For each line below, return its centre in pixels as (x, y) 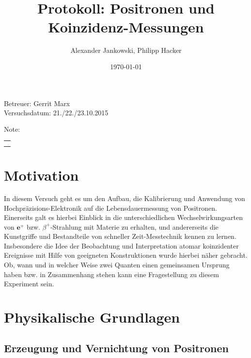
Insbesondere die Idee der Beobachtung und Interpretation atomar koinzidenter (121, 245)
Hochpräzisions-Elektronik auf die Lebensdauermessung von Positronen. (110, 208)
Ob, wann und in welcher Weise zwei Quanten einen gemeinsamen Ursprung (117, 265)
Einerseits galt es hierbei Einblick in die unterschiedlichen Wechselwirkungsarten (124, 217)
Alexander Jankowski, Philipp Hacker (126, 50)
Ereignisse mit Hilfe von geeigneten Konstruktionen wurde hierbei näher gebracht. (126, 255)
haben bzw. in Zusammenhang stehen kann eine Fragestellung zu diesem (111, 274)
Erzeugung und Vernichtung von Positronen (116, 348)
